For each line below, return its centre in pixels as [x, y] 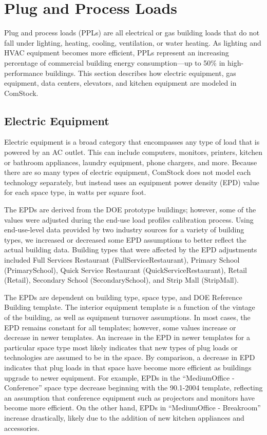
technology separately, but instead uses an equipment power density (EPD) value [132, 182]
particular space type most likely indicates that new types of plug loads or [121, 347]
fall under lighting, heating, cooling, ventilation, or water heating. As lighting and [133, 42]
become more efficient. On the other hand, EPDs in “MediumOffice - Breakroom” [132, 408]
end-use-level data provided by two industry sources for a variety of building [124, 230]
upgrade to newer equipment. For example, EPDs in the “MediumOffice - [119, 377]
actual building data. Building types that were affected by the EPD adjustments [131, 250]
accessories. [22, 428]
